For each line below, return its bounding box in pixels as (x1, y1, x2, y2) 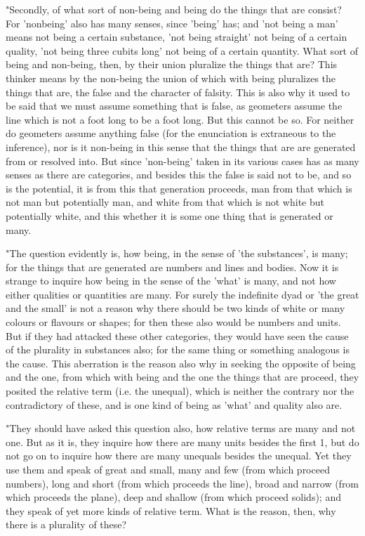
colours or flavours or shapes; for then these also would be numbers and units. (6, 315, 341, 329)
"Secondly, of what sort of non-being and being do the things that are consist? (6, 2, 342, 16)
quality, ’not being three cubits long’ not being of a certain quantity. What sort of (6, 43, 359, 58)
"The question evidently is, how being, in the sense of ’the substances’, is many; (6, 246, 348, 261)
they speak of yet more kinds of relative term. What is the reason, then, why (6, 503, 336, 518)
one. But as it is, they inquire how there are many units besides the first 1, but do (6, 434, 359, 449)
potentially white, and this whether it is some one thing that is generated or (6, 208, 333, 223)
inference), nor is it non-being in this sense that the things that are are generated (6, 139, 356, 154)
